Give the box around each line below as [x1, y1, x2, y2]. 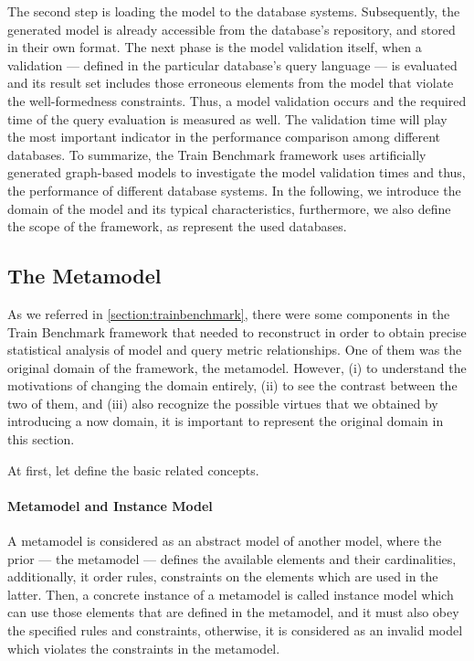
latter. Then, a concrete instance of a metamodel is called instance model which [7, 584, 454, 603]
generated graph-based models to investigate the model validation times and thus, [7, 163, 466, 182]
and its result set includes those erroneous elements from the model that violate [7, 73, 454, 92]
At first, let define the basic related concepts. [7, 460, 259, 479]
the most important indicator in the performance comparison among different [7, 127, 441, 146]
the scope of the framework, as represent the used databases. [7, 217, 347, 236]
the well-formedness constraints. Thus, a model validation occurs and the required [7, 91, 467, 110]
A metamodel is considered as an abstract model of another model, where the [7, 531, 442, 550]
